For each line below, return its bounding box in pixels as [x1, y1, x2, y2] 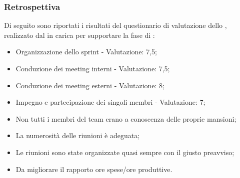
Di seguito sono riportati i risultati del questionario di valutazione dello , [4, 20, 227, 30]
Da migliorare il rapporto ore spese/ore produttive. [15, 164, 172, 174]
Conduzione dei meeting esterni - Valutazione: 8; [15, 80, 165, 90]
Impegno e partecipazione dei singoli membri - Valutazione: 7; [15, 97, 205, 107]
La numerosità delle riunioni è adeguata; [15, 130, 140, 141]
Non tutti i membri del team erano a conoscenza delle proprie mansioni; [15, 113, 236, 124]
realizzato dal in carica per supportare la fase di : [4, 29, 155, 40]
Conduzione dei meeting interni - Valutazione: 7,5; [15, 63, 170, 73]
